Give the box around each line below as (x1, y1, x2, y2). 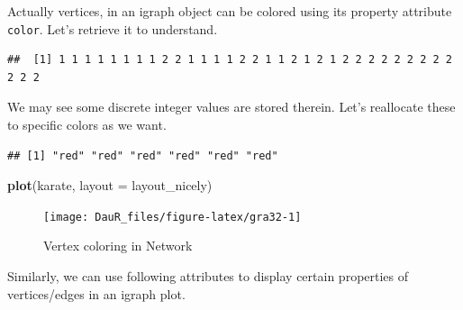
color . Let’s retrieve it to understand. (7, 19, 218, 38)
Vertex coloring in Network (43, 236, 193, 255)
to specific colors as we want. (7, 115, 167, 134)
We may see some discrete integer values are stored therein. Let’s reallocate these (7, 97, 456, 116)
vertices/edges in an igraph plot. (7, 284, 186, 303)
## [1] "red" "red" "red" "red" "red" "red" (7, 149, 278, 162)
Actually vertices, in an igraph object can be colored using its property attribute (7, 2, 452, 20)
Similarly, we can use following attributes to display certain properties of (7, 267, 409, 286)
